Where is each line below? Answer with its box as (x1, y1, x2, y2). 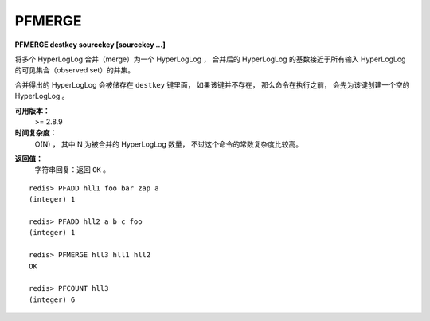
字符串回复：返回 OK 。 (34, 165, 111, 174)
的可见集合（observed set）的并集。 (14, 65, 135, 75)
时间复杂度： (14, 128, 57, 138)
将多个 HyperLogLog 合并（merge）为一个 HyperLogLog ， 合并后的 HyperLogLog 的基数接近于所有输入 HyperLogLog (14, 54, 406, 64)
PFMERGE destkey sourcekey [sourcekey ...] (14, 40, 166, 49)
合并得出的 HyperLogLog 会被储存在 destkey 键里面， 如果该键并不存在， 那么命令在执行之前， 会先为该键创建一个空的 (14, 80, 410, 89)
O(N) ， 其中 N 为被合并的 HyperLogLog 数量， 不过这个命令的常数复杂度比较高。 (34, 139, 303, 149)
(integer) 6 (29, 295, 76, 304)
